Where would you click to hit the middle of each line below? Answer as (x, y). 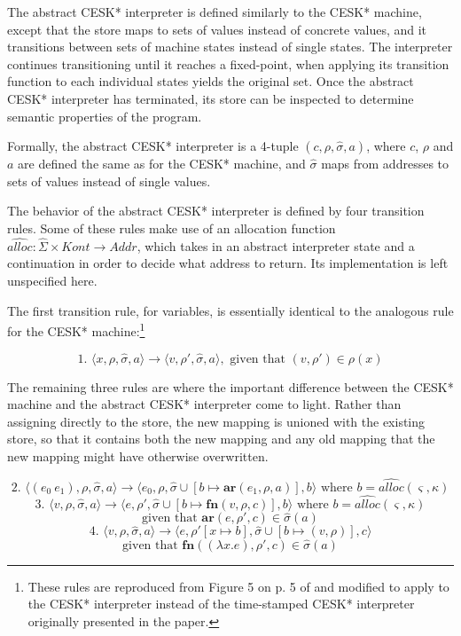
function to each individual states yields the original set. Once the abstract (211, 81)
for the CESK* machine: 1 (76, 330)
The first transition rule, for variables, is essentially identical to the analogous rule (230, 310)
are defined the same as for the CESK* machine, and (162, 164)
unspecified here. (52, 280)
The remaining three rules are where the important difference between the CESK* (230, 386)
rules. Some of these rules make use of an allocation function (172, 228)
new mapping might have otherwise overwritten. (138, 455)
